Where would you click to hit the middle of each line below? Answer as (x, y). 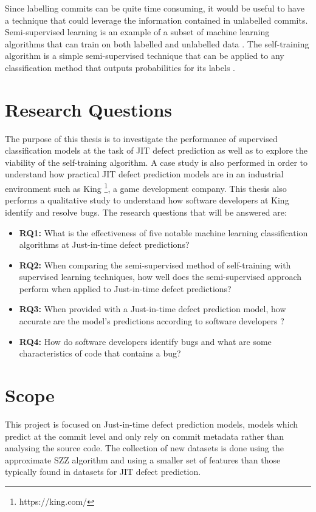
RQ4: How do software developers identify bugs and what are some (145, 341)
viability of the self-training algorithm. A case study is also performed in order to (156, 162)
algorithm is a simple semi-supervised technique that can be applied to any (145, 56)
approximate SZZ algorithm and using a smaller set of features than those (143, 459)
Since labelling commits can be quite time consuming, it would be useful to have (155, 8)
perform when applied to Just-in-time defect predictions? (125, 288)
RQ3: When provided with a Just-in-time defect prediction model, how (153, 309)
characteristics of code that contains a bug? (100, 353)
